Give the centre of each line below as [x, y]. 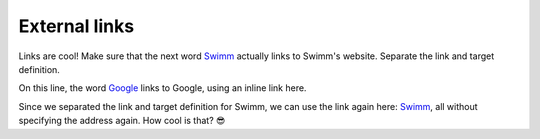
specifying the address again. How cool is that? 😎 [122, 121]
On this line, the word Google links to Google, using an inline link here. [162, 88]
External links [76, 26]
